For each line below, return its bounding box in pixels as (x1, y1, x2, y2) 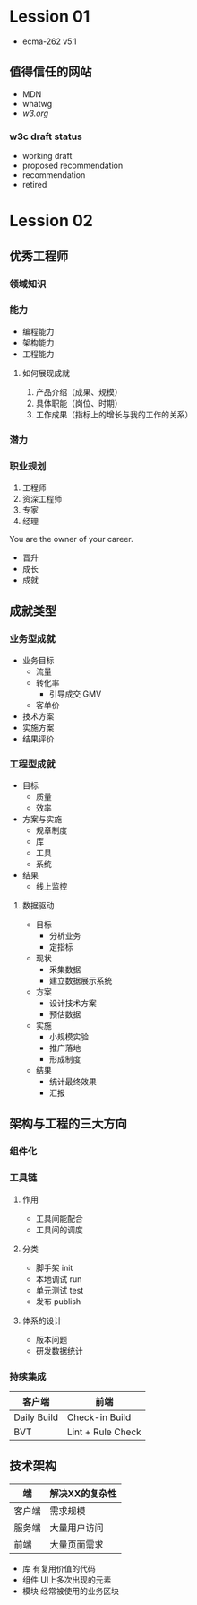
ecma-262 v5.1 (21, 36, 78, 47)
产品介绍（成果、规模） (35, 386, 123, 397)
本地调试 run (35, 1273, 82, 1285)
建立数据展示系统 (48, 976, 113, 987)
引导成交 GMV (48, 688, 102, 699)
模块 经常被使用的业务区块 (21, 1585, 119, 1596)
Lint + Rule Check (66, 1425, 141, 1438)
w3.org (21, 108, 49, 118)
